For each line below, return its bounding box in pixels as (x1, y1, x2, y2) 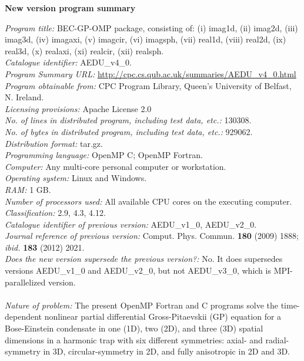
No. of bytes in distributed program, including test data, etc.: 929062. (5, 125, 253, 137)
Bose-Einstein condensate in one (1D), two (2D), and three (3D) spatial (5, 322, 263, 334)
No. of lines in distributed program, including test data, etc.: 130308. (5, 114, 252, 126)
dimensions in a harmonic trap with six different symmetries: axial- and (5, 333, 263, 346)
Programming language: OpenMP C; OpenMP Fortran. (5, 149, 203, 161)
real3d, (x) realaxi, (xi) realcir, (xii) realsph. (5, 44, 164, 57)
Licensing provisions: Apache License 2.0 (5, 102, 152, 114)
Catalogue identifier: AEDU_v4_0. (5, 56, 132, 68)
